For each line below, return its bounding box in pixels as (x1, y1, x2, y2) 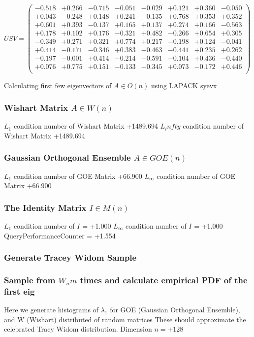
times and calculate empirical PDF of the (80, 273, 248, 286)
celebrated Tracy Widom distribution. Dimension (4, 324, 152, 334)
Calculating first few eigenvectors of (4, 80, 112, 91)
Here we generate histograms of (4, 304, 98, 315)
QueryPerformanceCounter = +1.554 (4, 230, 116, 240)
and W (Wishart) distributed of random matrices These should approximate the (4, 314, 246, 324)
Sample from (4, 273, 56, 286)
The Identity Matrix (4, 201, 87, 213)
